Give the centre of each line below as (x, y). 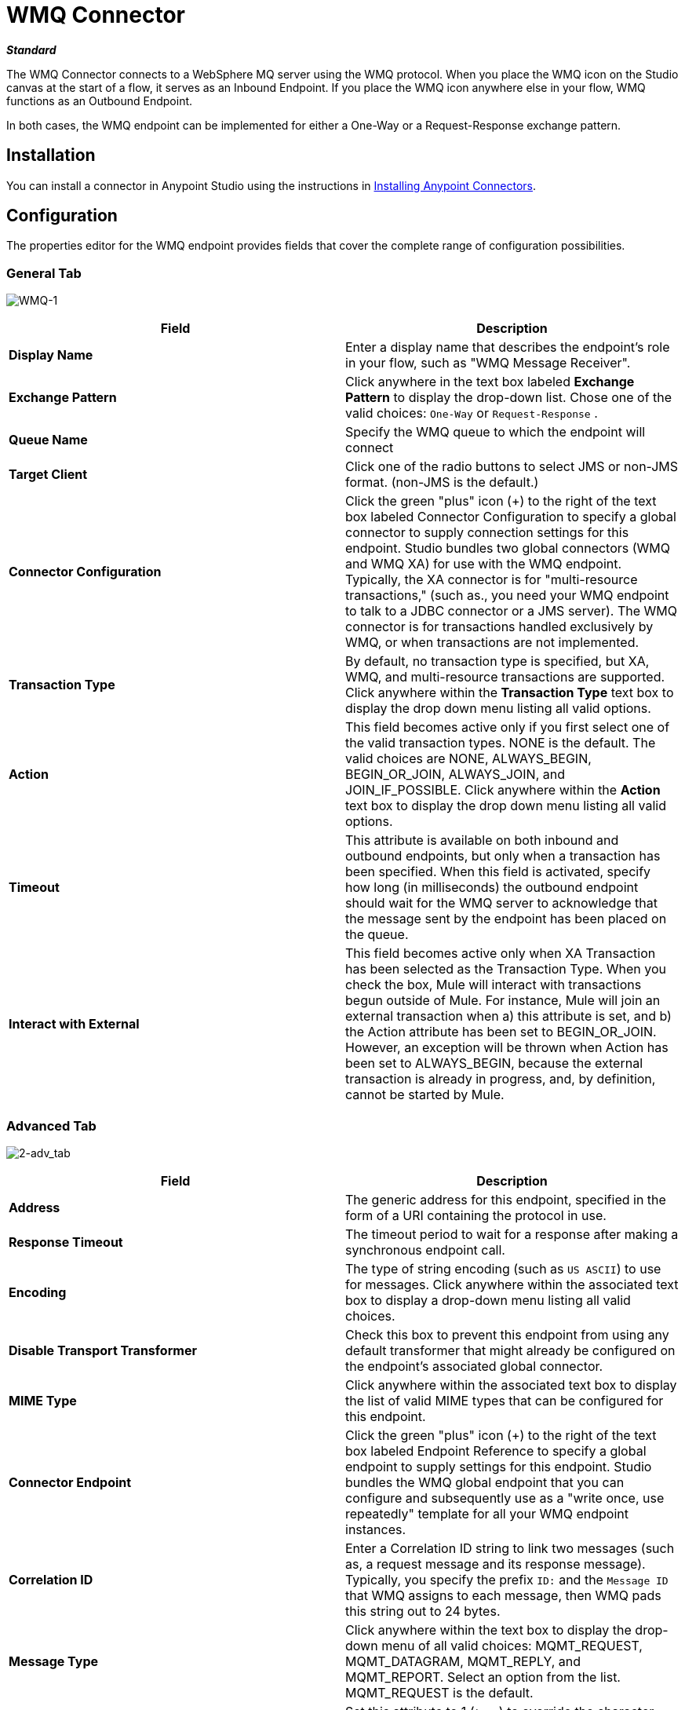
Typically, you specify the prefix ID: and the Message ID (507, 1579)
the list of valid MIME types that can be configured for (505, 1400)
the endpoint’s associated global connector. (474, 1366)
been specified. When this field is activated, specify (498, 872)
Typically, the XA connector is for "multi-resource (492, 580)
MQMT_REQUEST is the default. (439, 1692)
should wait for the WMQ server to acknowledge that (501, 903)
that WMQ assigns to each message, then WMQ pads (503, 1595)
